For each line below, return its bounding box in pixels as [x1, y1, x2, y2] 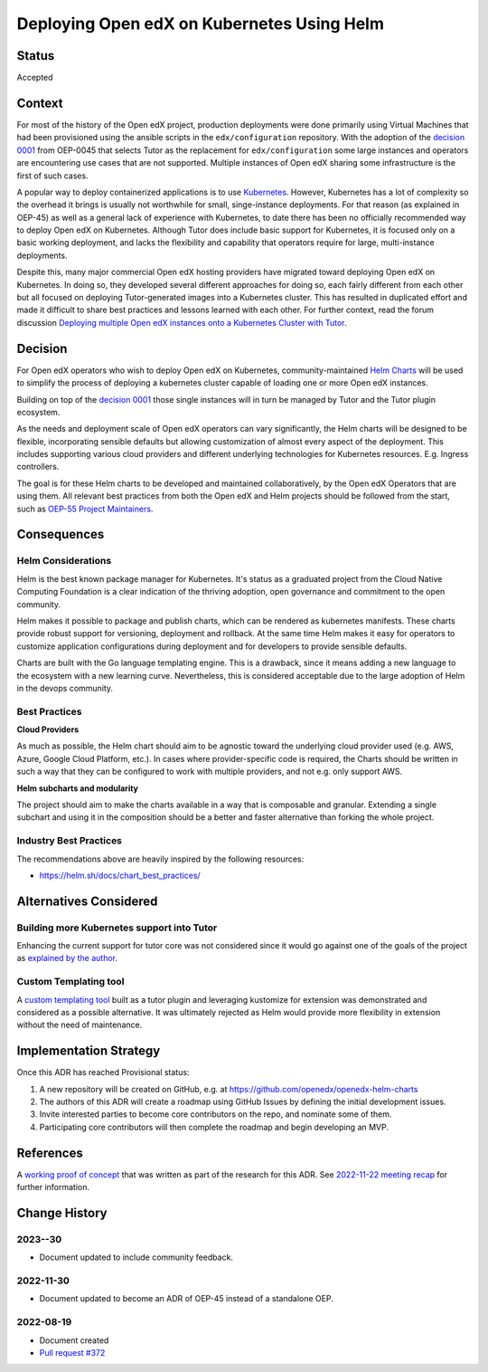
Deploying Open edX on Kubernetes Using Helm [16, 14, 384, 33]
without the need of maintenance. [16, 1019, 143, 1031]
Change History [16, 1205, 108, 1221]
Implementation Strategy [16, 1043, 161, 1059]
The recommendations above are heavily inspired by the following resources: [16, 853, 305, 864]
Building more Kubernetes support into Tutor [16, 921, 218, 934]
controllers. [16, 462, 60, 472]
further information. [16, 1182, 90, 1193]
